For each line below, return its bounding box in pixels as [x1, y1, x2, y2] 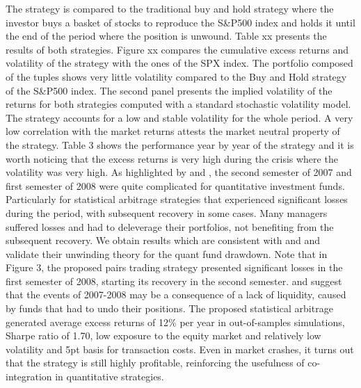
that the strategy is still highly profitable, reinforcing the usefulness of [6, 355, 305, 370]
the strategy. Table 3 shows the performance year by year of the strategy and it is [6, 137, 354, 152]
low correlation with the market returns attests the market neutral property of [6, 124, 340, 138]
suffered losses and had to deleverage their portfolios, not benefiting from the [6, 219, 334, 234]
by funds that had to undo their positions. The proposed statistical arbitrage [6, 301, 333, 316]
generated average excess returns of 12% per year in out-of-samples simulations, [6, 314, 345, 329]
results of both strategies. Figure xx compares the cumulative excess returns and [6, 42, 348, 56]
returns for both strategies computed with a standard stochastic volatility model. [6, 97, 351, 111]
